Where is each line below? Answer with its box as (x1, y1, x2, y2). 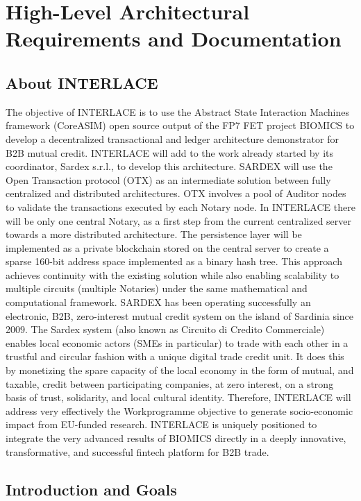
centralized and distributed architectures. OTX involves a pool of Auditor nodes (6, 186, 346, 201)
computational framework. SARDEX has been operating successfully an (6, 295, 311, 309)
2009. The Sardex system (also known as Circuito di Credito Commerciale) (6, 322, 325, 337)
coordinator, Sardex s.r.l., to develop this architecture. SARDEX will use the (6, 159, 333, 173)
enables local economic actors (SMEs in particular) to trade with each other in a (6, 335, 349, 350)
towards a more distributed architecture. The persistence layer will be (6, 227, 302, 241)
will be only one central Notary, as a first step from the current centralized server (6, 213, 352, 228)
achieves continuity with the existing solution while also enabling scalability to (6, 267, 339, 282)
